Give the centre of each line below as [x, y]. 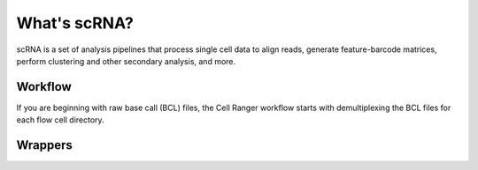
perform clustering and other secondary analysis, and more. [126, 61]
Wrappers [44, 145]
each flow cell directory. [61, 120]
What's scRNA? [75, 23]
